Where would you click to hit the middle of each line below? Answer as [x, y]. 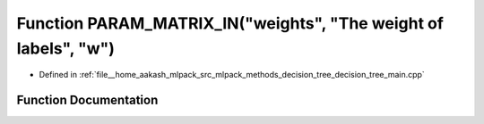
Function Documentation [87, 100]
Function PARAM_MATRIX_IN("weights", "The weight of [230, 23]
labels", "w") [66, 48]
